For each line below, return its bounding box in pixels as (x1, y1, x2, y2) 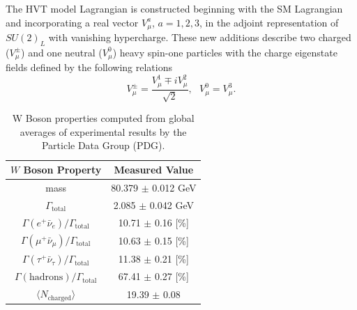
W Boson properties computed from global (12, 111, 195, 125)
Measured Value (114, 162, 194, 177)
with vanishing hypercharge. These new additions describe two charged (48, 30, 351, 45)
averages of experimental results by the (20, 124, 187, 139)
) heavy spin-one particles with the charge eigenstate (112, 45, 337, 59)
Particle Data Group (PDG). (41, 138, 165, 153)
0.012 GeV (152, 180, 197, 194)
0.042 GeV (149, 197, 194, 212)
